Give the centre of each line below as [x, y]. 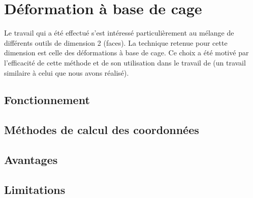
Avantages [31, 160]
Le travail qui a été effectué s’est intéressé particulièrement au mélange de [119, 33]
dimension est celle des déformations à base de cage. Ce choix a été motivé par [126, 53]
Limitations [35, 189]
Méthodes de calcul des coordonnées [102, 130]
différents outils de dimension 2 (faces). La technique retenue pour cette [116, 42]
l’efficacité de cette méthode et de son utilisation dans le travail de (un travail [125, 62]
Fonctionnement [47, 100]
